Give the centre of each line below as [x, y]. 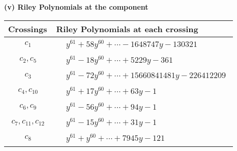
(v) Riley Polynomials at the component [76, 7]
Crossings [28, 29]
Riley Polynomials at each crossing [127, 29]
